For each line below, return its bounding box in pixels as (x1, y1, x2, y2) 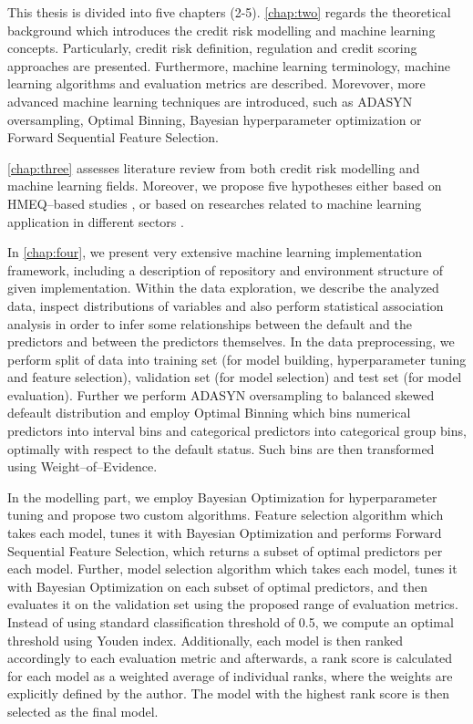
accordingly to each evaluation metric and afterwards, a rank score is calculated (7, 648, 453, 667)
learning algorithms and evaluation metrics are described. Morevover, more (7, 74, 426, 93)
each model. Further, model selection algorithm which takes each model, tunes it (7, 559, 458, 578)
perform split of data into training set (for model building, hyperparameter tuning (7, 349, 467, 368)
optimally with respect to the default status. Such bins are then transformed (7, 439, 435, 458)
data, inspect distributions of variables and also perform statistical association (7, 295, 444, 315)
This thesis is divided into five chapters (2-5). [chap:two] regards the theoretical (7, 3, 451, 21)
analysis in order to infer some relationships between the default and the (7, 314, 412, 333)
